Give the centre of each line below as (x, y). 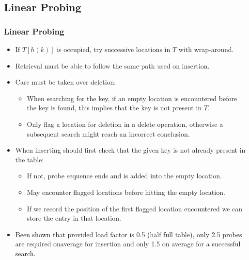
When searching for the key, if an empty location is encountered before (132, 98)
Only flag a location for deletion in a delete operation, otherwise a (125, 124)
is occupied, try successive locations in (114, 49)
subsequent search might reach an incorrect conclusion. (108, 133)
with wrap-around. (206, 49)
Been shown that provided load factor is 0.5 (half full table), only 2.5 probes (129, 234)
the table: (30, 159)
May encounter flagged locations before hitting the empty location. (126, 192)
